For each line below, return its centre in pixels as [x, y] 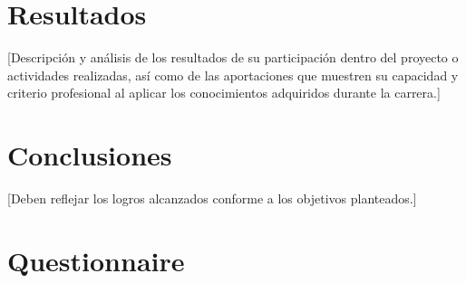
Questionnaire [96, 260]
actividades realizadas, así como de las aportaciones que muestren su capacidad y [233, 75]
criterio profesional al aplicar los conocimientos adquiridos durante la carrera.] [224, 93]
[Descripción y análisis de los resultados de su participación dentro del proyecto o [233, 57]
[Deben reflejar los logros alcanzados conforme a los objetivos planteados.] [212, 198]
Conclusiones [90, 155]
